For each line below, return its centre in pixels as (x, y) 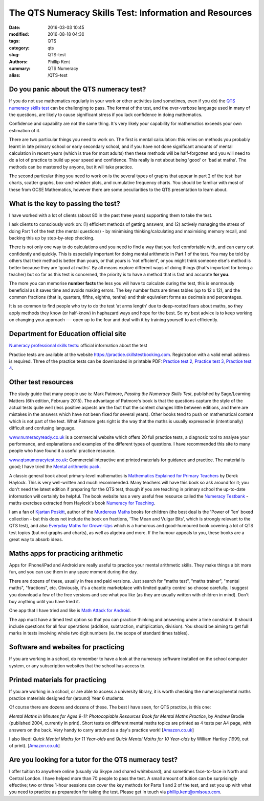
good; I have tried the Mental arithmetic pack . (55, 467)
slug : (14, 55)
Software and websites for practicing (67, 647)
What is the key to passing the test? (65, 203)
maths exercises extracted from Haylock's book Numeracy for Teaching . (82, 503)
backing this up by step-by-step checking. (52, 238)
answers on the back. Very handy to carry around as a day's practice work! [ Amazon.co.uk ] (101, 730)
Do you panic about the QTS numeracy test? (77, 89)
